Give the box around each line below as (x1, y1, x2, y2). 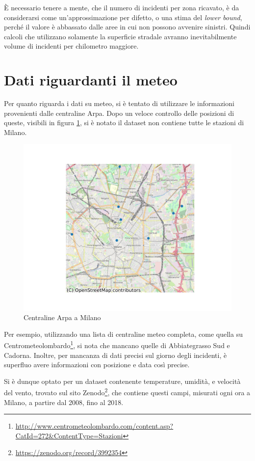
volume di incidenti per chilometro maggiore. (4, 41, 139, 51)
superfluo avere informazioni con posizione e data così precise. (4, 359, 190, 370)
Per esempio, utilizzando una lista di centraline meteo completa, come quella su (4, 328, 243, 339)
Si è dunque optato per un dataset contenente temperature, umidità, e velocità (4, 376, 241, 386)
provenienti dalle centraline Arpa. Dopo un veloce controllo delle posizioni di (4, 108, 234, 118)
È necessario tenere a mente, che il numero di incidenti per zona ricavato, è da (4, 2, 239, 12)
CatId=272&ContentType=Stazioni (15, 430, 123, 440)
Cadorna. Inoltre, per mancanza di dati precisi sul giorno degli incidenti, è (4, 350, 227, 360)
